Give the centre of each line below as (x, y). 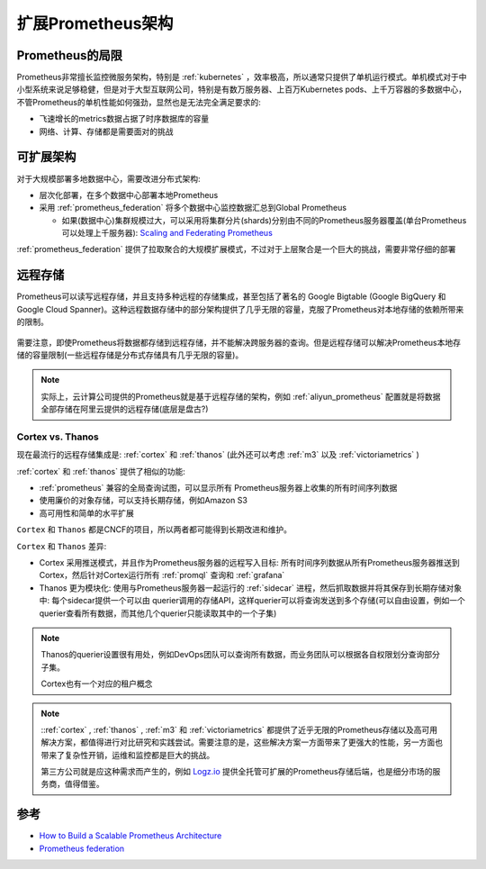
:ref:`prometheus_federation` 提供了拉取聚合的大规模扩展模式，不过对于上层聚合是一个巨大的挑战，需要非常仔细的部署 (236, 249)
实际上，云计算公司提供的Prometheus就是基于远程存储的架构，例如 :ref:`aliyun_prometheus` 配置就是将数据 (241, 396)
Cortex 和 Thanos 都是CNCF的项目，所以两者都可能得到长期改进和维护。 (154, 530)
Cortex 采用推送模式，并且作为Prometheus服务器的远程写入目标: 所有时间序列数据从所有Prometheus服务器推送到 (249, 562)
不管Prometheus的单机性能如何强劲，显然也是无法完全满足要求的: (139, 102)
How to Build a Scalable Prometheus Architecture (130, 836)
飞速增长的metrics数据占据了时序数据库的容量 (124, 119)
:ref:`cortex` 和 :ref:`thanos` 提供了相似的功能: (101, 471)
